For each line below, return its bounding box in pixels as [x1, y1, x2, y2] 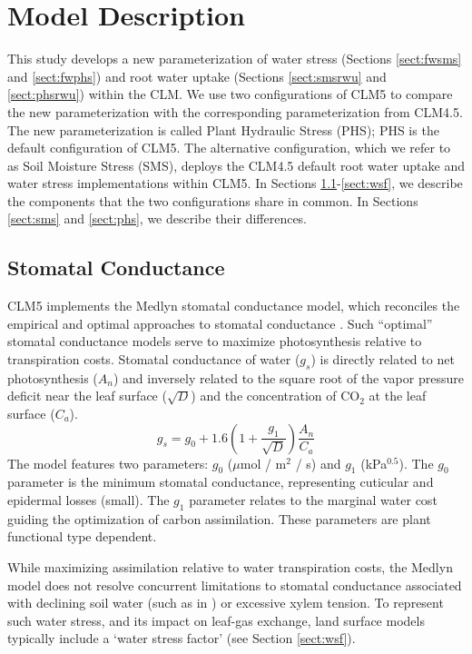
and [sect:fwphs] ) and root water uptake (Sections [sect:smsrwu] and [7, 66, 387, 85]
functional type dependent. [7, 527, 157, 546]
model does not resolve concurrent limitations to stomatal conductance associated [7, 575, 462, 594]
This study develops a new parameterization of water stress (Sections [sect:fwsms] [7, 49, 462, 68]
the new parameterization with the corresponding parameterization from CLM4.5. [7, 102, 463, 121]
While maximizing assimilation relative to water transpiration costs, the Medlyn [7, 558, 453, 576]
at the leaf [369, 386, 427, 405]
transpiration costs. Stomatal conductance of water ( [7, 350, 300, 369]
